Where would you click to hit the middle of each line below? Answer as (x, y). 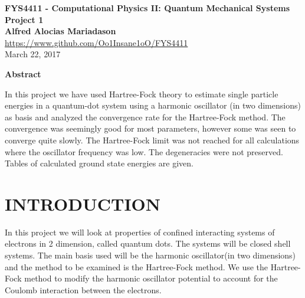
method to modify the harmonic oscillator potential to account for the (151, 278)
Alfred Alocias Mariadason (60, 31)
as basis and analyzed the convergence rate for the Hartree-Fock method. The (145, 117)
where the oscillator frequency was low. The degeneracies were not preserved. (144, 151)
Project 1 (24, 19)
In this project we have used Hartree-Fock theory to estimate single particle (142, 94)
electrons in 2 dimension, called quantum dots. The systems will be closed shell (148, 243)
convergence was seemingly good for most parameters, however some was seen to (150, 128)
